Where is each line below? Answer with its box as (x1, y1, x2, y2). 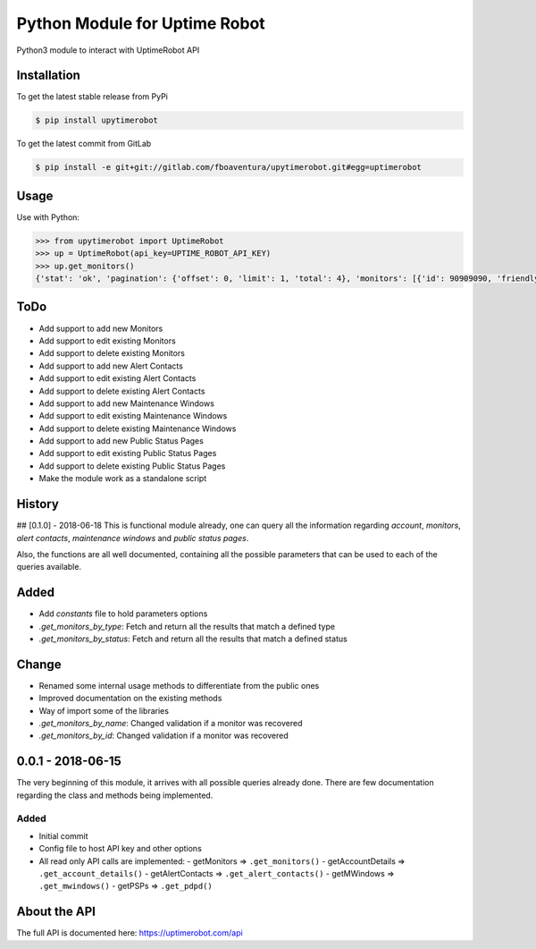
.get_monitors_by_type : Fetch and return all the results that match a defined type (38, 621, 335, 631)
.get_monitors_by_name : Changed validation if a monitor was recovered (38, 718, 303, 729)
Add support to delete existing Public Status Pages (38, 461, 226, 471)
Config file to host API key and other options (38, 843, 203, 854)
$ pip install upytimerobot (35, 115, 158, 125)
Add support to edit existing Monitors (38, 335, 176, 346)
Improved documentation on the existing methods (38, 693, 222, 704)
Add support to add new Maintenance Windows (38, 398, 214, 409)
